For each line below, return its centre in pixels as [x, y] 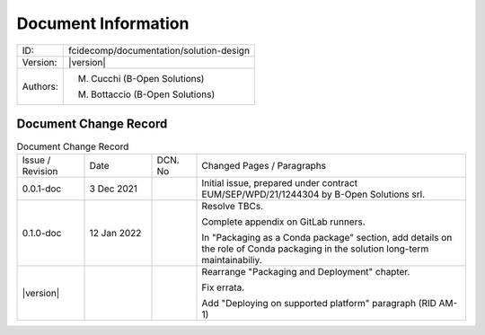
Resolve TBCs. [233, 207]
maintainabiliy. [232, 260]
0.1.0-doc [42, 234]
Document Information [103, 23]
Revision [40, 172]
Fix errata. [223, 287]
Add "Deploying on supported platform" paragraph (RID [319, 304]
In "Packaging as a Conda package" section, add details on [327, 238]
